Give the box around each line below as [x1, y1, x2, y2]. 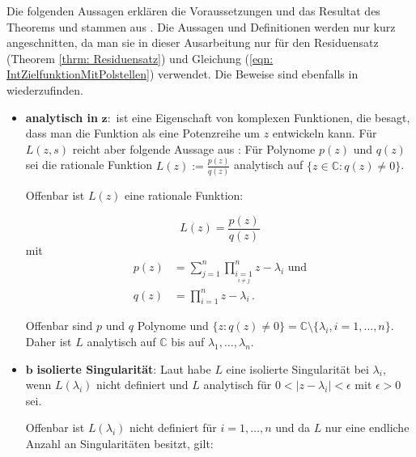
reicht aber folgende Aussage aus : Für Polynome [72, 140, 316, 157]
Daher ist [25, 333, 72, 350]
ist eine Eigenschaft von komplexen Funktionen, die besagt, [116, 108, 410, 125]
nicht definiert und [96, 376, 189, 393]
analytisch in [25, 108, 98, 125]
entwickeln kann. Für [272, 125, 377, 142]
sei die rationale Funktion [25, 156, 153, 173]
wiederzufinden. [6, 81, 83, 98]
